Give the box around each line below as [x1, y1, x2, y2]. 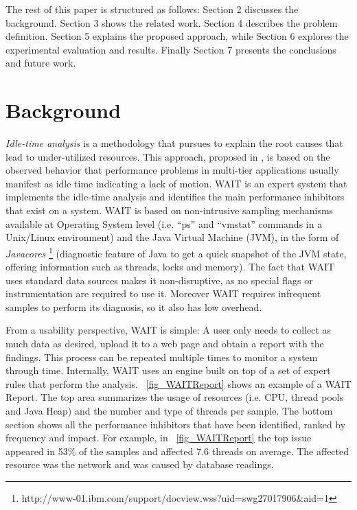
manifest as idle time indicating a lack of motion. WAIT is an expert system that [5, 176, 347, 190]
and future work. [5, 56, 76, 70]
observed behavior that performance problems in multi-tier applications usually [5, 163, 339, 177]
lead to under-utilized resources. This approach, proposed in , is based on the [5, 149, 330, 163]
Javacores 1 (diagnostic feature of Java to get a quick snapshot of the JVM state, [5, 244, 347, 260]
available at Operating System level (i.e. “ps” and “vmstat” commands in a [5, 216, 323, 231]
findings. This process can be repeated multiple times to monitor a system [5, 349, 318, 364]
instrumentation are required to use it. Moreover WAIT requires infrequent [5, 286, 321, 301]
